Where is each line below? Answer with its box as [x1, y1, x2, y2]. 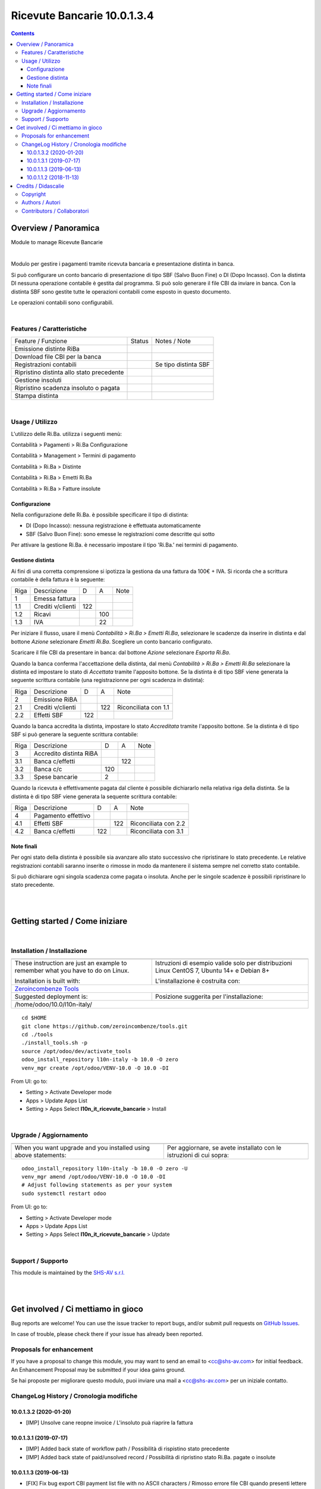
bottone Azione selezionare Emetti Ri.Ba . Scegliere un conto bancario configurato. [11, 638, 213, 645]
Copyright [21, 191, 46, 198]
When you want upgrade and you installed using [14, 1144, 150, 1152]
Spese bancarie [33, 773, 78, 781]
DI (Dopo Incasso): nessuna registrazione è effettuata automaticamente [26, 522, 202, 529]
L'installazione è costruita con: [155, 977, 240, 985]
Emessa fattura [33, 594, 77, 603]
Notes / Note [155, 337, 191, 345]
